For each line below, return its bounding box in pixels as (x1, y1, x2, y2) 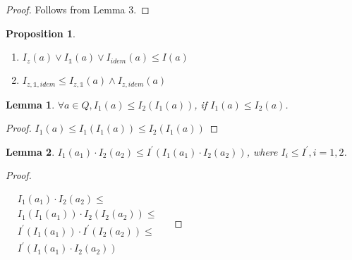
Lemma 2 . (6, 144, 55, 159)
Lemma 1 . (6, 97, 55, 111)
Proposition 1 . (6, 25, 75, 40)
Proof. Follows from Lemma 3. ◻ (6, 2, 150, 16)
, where (246, 144, 278, 159)
